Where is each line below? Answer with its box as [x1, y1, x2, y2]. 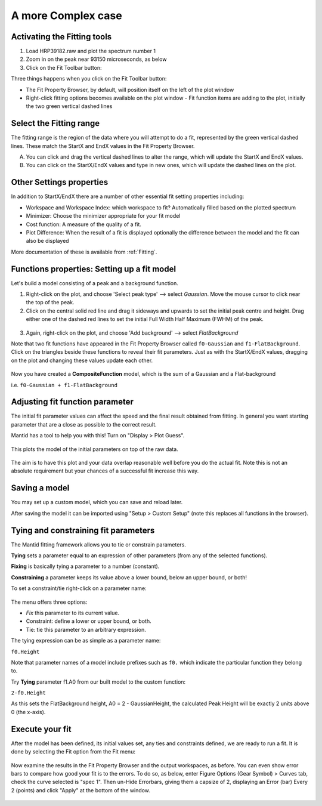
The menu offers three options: [11, 598, 88, 606]
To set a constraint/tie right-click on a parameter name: [11, 585, 147, 592]
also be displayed [26, 237, 69, 245]
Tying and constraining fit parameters [11, 525, 155, 535]
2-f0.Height [11, 690, 46, 696]
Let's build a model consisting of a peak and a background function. [11, 279, 178, 286]
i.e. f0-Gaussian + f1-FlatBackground [11, 381, 117, 388]
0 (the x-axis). [11, 708, 46, 715]
